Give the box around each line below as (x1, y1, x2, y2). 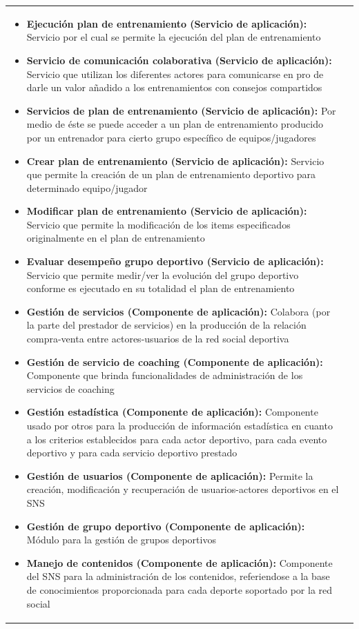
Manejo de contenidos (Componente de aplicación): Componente (26, 555, 333, 570)
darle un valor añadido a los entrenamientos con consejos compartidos (26, 80, 322, 95)
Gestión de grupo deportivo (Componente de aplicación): (26, 519, 305, 533)
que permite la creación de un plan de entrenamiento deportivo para (26, 167, 316, 182)
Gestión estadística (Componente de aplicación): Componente (26, 405, 318, 419)
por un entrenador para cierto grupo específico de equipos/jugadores (26, 130, 316, 144)
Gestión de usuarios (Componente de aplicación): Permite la (26, 468, 313, 483)
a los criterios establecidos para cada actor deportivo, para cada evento (26, 432, 327, 446)
